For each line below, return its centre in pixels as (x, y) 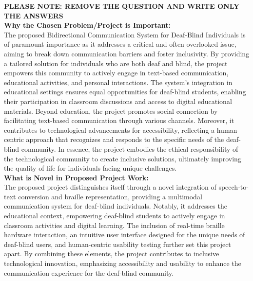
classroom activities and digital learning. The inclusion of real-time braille (114, 225)
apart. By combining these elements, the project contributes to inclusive (112, 254)
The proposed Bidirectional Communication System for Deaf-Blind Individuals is (125, 34)
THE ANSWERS (34, 15)
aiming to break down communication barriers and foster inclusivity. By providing (127, 53)
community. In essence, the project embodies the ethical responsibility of (130, 149)
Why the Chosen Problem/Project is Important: (87, 25)
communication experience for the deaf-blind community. (89, 272)
